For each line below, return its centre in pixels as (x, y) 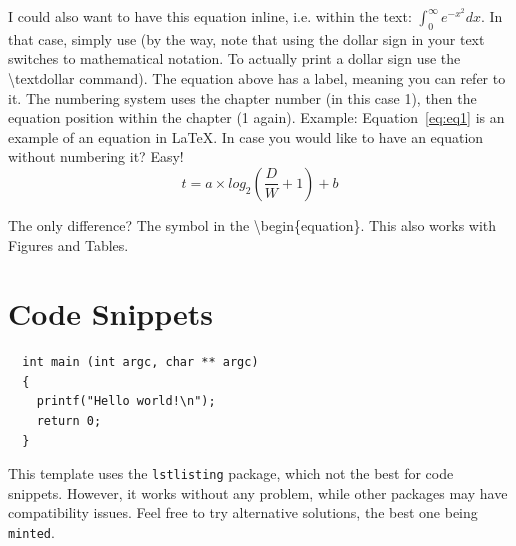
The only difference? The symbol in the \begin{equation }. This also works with (252, 224)
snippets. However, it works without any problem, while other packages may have (258, 492)
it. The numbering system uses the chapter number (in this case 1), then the (242, 97)
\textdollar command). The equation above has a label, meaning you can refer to (257, 77)
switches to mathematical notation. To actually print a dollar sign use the (234, 58)
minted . (31, 532)
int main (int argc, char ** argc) (140, 362)
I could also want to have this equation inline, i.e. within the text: (210, 16)
